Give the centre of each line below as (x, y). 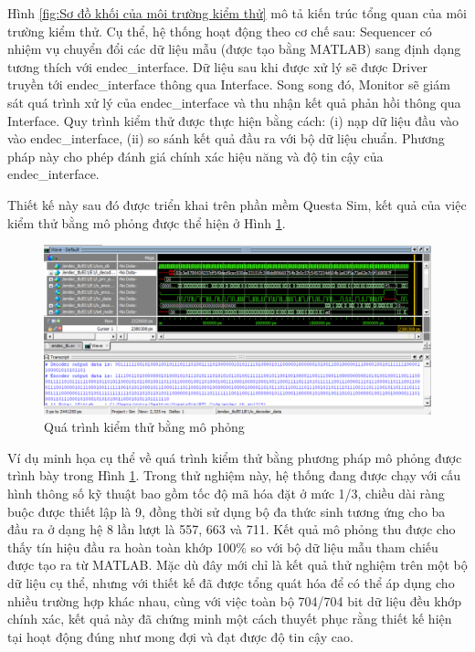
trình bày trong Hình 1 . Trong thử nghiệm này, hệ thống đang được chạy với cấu (234, 475)
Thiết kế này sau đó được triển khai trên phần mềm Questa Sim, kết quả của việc (237, 204)
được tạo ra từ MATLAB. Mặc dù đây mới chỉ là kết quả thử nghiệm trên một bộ (237, 565)
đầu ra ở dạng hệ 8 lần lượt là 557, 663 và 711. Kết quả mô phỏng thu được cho (232, 529)
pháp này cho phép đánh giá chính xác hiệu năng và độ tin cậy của (195, 156)
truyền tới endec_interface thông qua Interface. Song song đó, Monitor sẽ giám (229, 84)
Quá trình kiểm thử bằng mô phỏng (144, 427)
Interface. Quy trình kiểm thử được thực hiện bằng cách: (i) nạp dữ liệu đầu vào (233, 120)
